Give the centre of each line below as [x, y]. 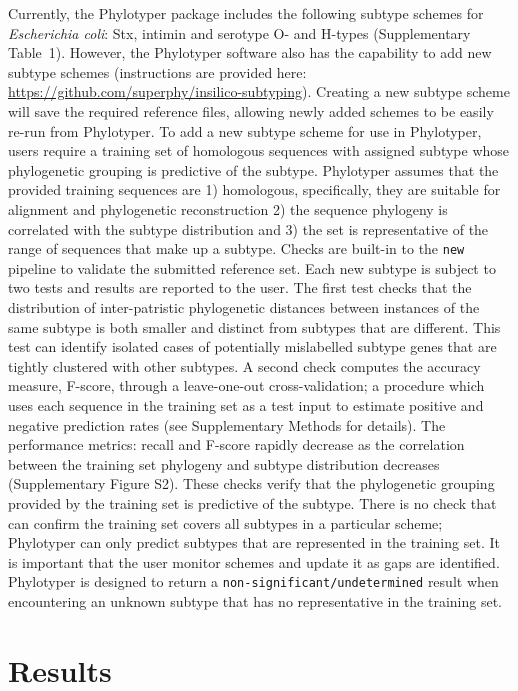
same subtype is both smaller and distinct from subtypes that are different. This [254, 326]
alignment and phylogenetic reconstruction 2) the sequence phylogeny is [228, 208]
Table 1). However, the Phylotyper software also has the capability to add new [250, 52]
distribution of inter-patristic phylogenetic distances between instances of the [244, 306]
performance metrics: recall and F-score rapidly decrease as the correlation [236, 444]
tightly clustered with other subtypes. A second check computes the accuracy [244, 365]
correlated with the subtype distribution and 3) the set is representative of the [248, 228]
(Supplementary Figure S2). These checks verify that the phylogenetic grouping [251, 483]
